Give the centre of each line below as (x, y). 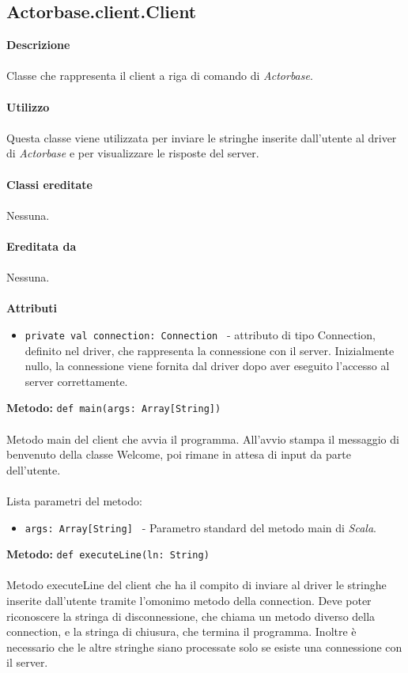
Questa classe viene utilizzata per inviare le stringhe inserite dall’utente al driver (202, 137)
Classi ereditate (49, 184)
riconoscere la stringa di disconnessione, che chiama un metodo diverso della (191, 616)
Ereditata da (42, 246)
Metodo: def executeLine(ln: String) (108, 554)
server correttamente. (76, 381)
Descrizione (38, 45)
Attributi (32, 308)
